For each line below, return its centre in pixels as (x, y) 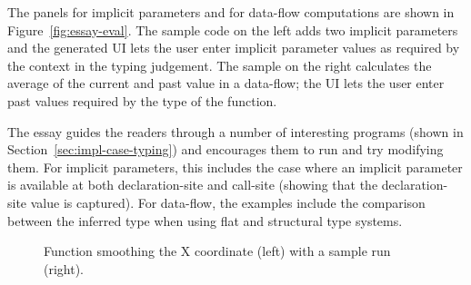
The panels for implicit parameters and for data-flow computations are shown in (231, 12)
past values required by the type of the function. (142, 100)
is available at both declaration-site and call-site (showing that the (193, 185)
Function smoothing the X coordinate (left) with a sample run (217, 251)
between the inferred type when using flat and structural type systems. (205, 220)
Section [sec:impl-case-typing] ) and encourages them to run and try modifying (225, 149)
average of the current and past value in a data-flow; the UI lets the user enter (226, 83)
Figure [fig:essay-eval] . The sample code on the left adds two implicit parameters (233, 29)
